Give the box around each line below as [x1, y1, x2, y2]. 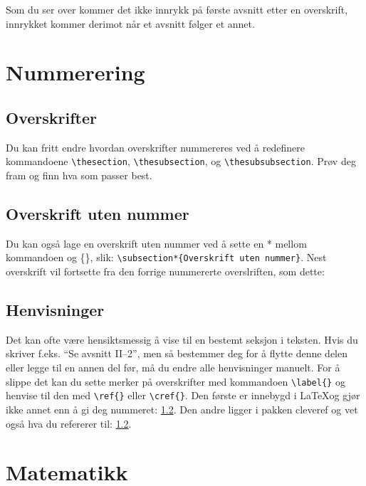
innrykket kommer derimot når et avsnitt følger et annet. [6, 16, 255, 31]
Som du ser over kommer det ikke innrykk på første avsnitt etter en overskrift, [6, 2, 348, 16]
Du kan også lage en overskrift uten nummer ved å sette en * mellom [6, 236, 307, 250]
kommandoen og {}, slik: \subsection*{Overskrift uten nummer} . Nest [6, 250, 327, 265]
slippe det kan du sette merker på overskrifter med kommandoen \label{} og [6, 374, 345, 389]
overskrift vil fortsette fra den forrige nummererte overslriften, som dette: [6, 264, 325, 279]
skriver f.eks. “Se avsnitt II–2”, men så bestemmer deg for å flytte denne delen [6, 346, 347, 361]
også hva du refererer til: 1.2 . [6, 416, 132, 430]
